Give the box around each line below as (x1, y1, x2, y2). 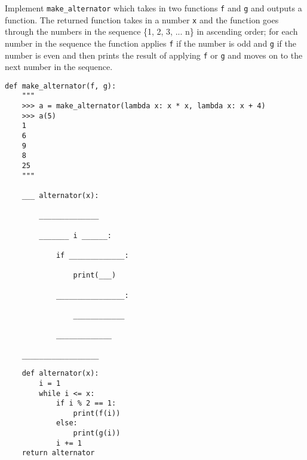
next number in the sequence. (5, 60, 113, 73)
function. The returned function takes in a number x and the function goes (5, 13, 279, 26)
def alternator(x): (22, 369, 99, 378)
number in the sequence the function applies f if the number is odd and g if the (5, 36, 296, 49)
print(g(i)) (73, 429, 121, 438)
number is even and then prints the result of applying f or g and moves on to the (5, 48, 303, 61)
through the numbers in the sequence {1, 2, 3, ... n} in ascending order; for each (5, 25, 298, 38)
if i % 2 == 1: (56, 399, 116, 408)
